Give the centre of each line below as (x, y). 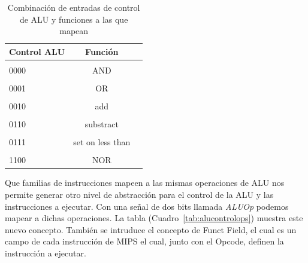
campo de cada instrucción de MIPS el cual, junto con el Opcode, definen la (144, 241)
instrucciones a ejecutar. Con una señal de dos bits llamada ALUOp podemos (147, 206)
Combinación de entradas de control (74, 7)
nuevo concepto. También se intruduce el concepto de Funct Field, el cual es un (151, 229)
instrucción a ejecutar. (46, 253)
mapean (74, 31)
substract (102, 124)
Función (102, 51)
